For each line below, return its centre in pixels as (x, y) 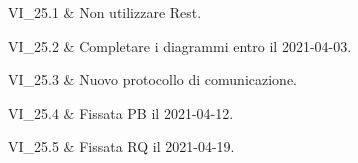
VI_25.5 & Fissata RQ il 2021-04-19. (121, 146)
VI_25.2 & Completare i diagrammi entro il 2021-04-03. (180, 45)
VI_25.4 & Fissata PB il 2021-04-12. (121, 112)
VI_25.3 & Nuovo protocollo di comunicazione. (152, 79)
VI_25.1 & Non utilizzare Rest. (105, 12)
